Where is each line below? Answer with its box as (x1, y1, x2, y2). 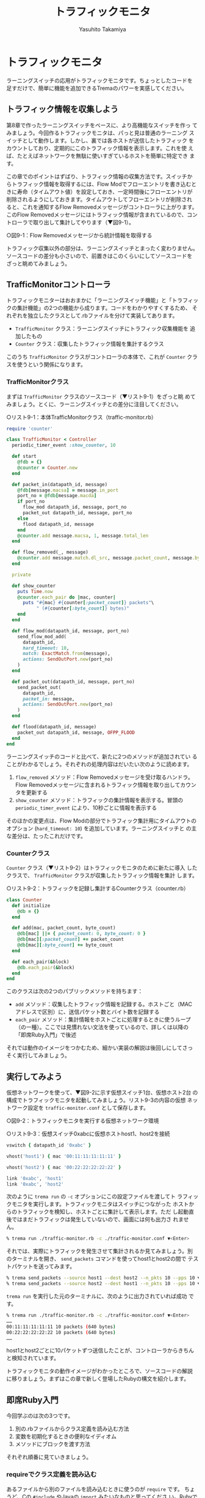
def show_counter (12, 583, 56, 589)
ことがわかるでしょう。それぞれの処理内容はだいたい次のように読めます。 (6, 760, 193, 767)
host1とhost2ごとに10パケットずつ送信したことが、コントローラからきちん (6, 1347, 194, 1354)
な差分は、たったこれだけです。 (6, 832, 87, 839)
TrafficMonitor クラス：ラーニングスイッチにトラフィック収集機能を (15, 325, 189, 333)
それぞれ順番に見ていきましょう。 (6, 1453, 92, 1461)
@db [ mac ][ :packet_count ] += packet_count (17, 936, 124, 943)
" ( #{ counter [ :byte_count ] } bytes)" (36, 605, 130, 611)
